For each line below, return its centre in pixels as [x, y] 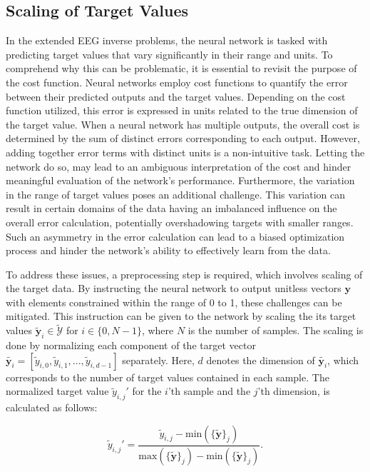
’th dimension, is [294, 391]
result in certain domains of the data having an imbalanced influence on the [171, 208]
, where [158, 330]
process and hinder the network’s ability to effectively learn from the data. [168, 250]
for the [147, 391]
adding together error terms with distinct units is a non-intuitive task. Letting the [185, 152]
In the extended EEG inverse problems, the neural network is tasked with [167, 40]
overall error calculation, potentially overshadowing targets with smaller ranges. [180, 222]
